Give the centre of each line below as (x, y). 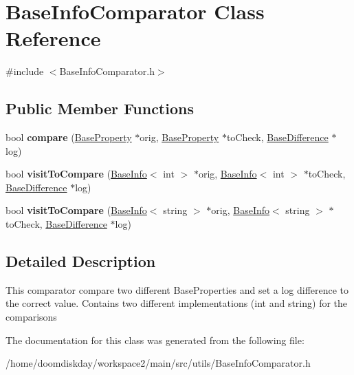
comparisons (31, 317)
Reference (53, 38)
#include (25, 71)
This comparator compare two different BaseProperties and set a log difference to (177, 289)
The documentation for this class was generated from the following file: (155, 340)
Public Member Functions (100, 108)
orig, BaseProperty (179, 137)
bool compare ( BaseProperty (69, 137)
